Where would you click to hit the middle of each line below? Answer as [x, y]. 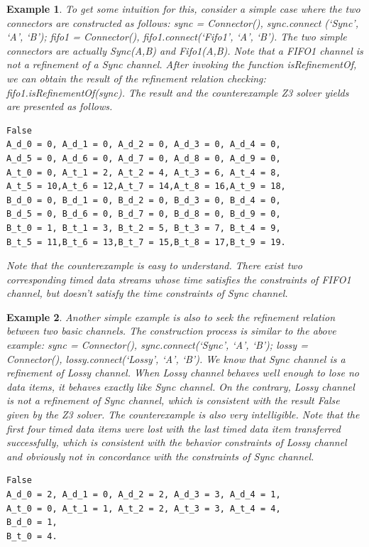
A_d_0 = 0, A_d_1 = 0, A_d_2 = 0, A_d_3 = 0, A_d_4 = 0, [144, 145]
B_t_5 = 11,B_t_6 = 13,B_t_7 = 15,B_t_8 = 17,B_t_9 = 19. [146, 242]
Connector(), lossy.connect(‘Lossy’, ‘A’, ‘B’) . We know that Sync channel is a [176, 358]
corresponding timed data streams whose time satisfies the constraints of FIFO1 [179, 279]
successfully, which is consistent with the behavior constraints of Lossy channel [177, 442]
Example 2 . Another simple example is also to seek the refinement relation [171, 316]
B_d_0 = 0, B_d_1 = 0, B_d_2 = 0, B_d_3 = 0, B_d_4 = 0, [144, 200]
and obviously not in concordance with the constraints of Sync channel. [160, 456]
